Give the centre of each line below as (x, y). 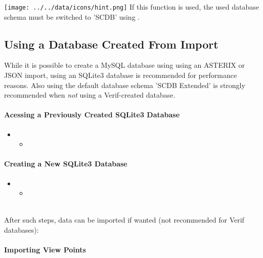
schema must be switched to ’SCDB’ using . (72, 16)
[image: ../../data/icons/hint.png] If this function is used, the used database (131, 7)
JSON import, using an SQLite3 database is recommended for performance (121, 75)
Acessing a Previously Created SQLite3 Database (92, 115)
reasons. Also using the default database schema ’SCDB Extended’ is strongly (125, 85)
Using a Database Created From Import (111, 44)
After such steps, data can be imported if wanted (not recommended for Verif (124, 220)
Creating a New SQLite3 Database (66, 164)
